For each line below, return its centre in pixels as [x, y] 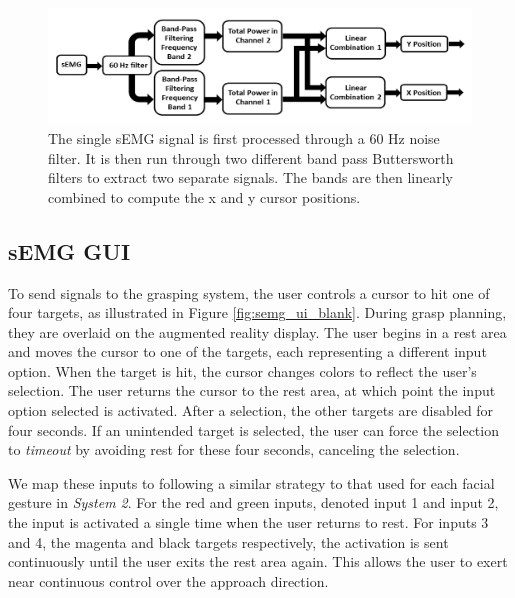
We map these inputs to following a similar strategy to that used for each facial [251, 482]
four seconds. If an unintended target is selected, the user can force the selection [253, 429]
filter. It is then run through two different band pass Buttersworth [251, 157]
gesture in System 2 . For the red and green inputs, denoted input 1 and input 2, [253, 502]
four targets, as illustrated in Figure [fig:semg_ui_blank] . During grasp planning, [257, 312]
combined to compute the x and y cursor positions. [204, 196]
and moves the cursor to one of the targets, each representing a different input [247, 351]
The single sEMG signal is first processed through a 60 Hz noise [244, 137]
